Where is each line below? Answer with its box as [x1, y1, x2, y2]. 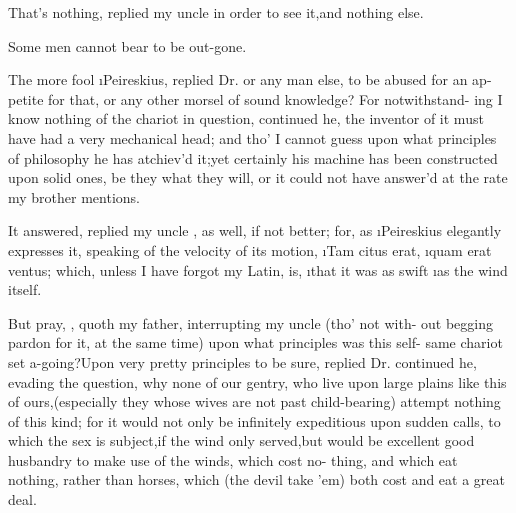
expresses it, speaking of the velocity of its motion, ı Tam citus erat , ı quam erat [8, 239, 492, 260]
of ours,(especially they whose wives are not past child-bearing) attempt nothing [8, 391, 501, 412]
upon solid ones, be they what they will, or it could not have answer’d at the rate [8, 167, 508, 188]
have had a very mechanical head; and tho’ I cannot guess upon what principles [8, 127, 497, 148]
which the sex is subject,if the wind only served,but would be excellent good [8, 430, 475, 451]
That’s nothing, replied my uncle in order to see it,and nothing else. [8, 2, 424, 22]
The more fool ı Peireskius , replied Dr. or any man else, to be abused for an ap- [8, 69, 492, 90]
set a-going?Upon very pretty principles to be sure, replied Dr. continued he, [8, 351, 477, 372]
